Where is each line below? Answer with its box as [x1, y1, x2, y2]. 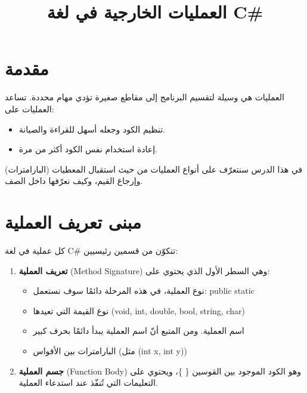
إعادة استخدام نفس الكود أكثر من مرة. [18, 143, 157, 155]
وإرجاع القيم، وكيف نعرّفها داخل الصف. [5, 174, 143, 187]
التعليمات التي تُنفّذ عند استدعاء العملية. [18, 376, 158, 389]
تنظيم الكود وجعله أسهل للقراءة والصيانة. [18, 122, 165, 135]
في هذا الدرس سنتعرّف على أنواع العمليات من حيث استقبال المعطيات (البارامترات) [5, 162, 303, 175]
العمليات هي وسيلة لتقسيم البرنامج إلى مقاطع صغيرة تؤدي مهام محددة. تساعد [5, 91, 285, 103]
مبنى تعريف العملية [5, 210, 141, 234]
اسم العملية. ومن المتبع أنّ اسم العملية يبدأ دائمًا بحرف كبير [33, 324, 244, 337]
